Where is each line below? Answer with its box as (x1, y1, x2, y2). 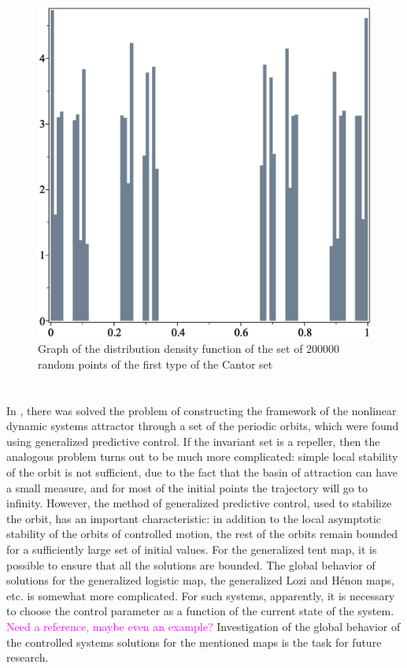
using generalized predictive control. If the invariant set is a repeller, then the (6, 432, 380, 449)
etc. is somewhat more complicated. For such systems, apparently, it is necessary (6, 587, 395, 603)
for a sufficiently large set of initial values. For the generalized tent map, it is (6, 541, 377, 557)
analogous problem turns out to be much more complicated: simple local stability (6, 448, 398, 465)
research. (6, 649, 49, 666)
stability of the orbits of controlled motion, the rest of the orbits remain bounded (6, 525, 398, 542)
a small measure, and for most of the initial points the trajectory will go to (6, 479, 368, 495)
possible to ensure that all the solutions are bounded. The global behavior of (6, 556, 376, 573)
